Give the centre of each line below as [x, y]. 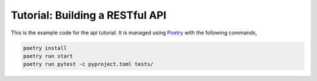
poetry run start [48, 56]
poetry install [45, 48]
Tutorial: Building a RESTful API [89, 15]
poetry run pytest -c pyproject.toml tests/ [88, 64]
